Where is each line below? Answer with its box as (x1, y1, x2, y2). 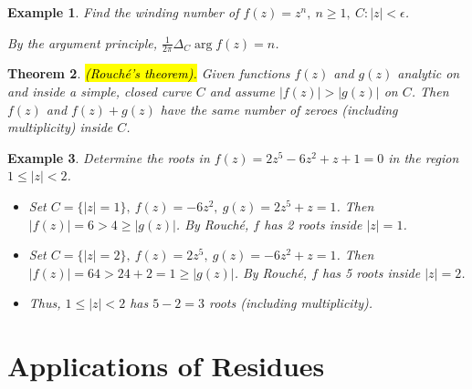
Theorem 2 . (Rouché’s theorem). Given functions (7, 64, 290, 83)
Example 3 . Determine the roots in (7, 148, 210, 167)
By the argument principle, (7, 33, 158, 52)
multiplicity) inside (7, 118, 113, 137)
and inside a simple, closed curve (7, 82, 192, 101)
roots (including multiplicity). (208, 293, 373, 312)
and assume (209, 82, 275, 101)
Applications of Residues (7, 347, 325, 384)
